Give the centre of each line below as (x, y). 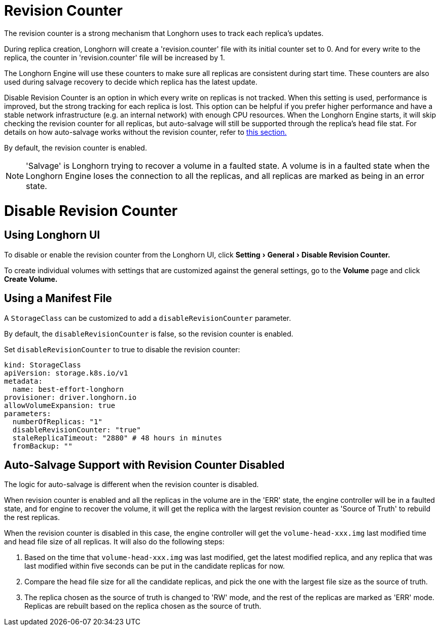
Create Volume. (31, 279)
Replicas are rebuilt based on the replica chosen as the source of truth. (143, 606)
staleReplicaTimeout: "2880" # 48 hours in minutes (117, 438)
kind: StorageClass (43, 365)
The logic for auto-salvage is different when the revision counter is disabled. (132, 485)
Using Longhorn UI (52, 235)
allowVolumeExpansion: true (60, 405)
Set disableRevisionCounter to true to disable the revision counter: (122, 349)
